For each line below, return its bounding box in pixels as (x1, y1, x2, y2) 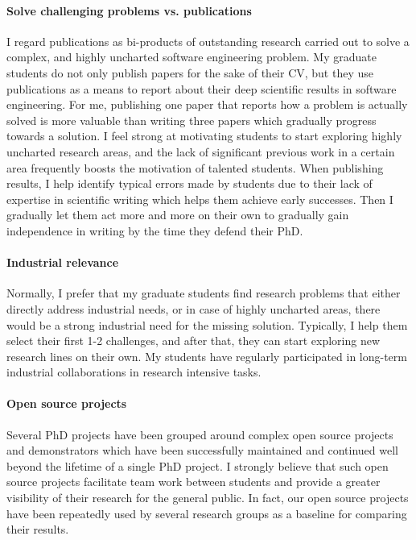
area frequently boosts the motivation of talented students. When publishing (6, 159, 384, 176)
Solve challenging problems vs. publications (6, 2, 252, 19)
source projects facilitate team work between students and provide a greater (6, 473, 381, 490)
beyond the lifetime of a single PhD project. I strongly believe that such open (6, 457, 389, 474)
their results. (6, 521, 69, 538)
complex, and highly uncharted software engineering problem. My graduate (6, 48, 377, 65)
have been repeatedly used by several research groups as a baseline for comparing (6, 505, 407, 521)
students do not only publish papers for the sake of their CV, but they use (6, 64, 373, 81)
